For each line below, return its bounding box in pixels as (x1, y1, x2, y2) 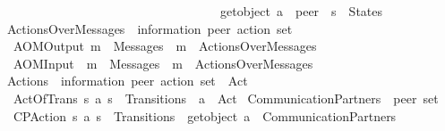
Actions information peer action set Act (6, 71, 248, 90)
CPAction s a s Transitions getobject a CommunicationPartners (13, 106, 397, 125)
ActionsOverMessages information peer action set (6, 19, 293, 37)
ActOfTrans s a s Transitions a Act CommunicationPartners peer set (13, 88, 439, 107)
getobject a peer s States (219, 2, 383, 20)
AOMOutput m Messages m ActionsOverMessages (13, 37, 317, 55)
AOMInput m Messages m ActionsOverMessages (13, 53, 313, 72)
